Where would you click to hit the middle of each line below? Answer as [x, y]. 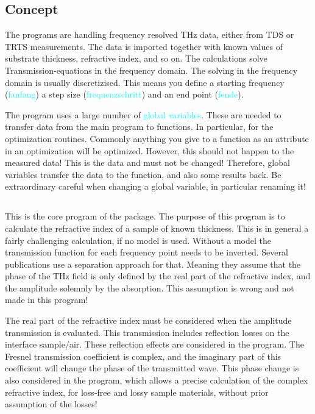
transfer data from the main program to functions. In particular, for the [139, 127]
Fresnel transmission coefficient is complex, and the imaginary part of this [143, 356]
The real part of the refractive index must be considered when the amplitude [148, 320]
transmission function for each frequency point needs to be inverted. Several [147, 252]
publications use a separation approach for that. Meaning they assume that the [153, 264]
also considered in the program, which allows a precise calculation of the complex [157, 380]
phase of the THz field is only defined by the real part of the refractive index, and [158, 276]
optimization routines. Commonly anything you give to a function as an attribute [157, 138]
